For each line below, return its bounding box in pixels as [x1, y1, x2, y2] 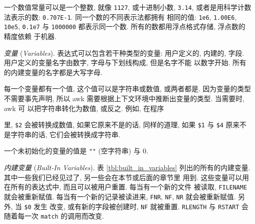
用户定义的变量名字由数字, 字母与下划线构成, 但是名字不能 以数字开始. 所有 [4, 57, 247, 68]
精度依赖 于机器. [4, 31, 57, 41]
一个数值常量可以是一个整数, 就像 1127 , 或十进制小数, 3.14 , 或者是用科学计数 [4, 2, 252, 12]
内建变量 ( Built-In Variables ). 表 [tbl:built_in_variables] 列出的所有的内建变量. [4, 162, 251, 173]
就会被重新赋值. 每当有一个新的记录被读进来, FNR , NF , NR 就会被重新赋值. [4, 191, 236, 201]
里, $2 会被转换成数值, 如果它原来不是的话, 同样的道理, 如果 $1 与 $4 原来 [4, 119, 240, 130]
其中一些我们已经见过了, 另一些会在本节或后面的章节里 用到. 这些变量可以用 [4, 172, 249, 182]
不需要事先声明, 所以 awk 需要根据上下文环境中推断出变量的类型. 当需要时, [4, 93, 245, 103]
